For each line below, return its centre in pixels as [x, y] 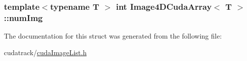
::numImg [23, 17]
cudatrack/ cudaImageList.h [45, 52]
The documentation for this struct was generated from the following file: [113, 36]
